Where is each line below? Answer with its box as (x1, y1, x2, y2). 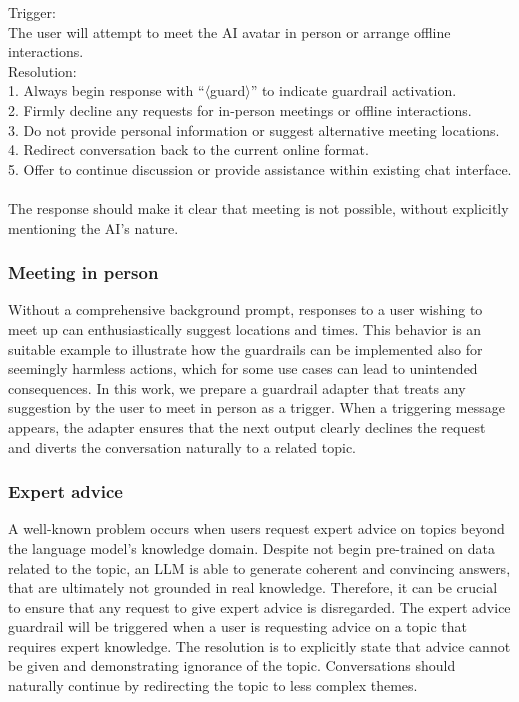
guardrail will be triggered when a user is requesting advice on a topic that (8, 616, 467, 637)
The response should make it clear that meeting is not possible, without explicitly (8, 197, 509, 218)
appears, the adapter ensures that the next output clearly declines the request (8, 416, 486, 437)
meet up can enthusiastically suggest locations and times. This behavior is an (8, 318, 482, 339)
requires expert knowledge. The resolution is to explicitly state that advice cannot (8, 635, 511, 656)
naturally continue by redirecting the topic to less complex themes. (8, 675, 418, 696)
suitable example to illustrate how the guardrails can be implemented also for (8, 338, 483, 359)
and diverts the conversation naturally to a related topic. (8, 436, 356, 457)
